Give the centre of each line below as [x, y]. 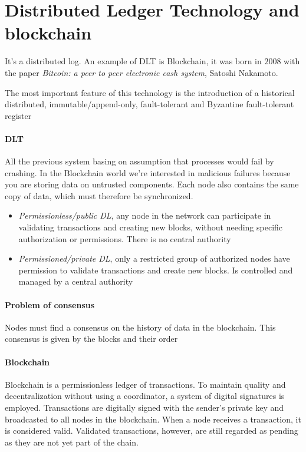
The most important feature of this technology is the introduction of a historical [150, 92]
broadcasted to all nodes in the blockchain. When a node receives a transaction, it [153, 419]
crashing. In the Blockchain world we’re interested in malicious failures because [148, 172]
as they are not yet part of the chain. [72, 442]
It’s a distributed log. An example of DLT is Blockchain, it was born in [133, 61]
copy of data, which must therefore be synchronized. [99, 195]
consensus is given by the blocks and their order [91, 339]
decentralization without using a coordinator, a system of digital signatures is [145, 396]
